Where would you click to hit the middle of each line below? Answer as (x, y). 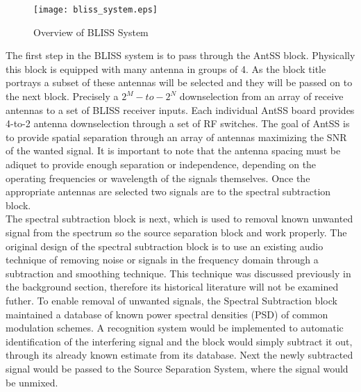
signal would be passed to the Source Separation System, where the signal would (177, 368)
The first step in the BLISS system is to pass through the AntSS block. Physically (180, 55)
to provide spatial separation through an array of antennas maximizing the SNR (176, 137)
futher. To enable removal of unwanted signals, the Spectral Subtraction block (171, 300)
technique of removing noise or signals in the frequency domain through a (162, 260)
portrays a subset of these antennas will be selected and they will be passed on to (179, 82)
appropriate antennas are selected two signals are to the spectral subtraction (168, 191)
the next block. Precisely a (62, 96)
